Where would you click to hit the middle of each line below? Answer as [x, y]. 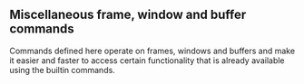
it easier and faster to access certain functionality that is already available [147, 60]
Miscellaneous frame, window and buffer [128, 15]
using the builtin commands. [62, 70]
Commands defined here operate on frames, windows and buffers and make [152, 51]
